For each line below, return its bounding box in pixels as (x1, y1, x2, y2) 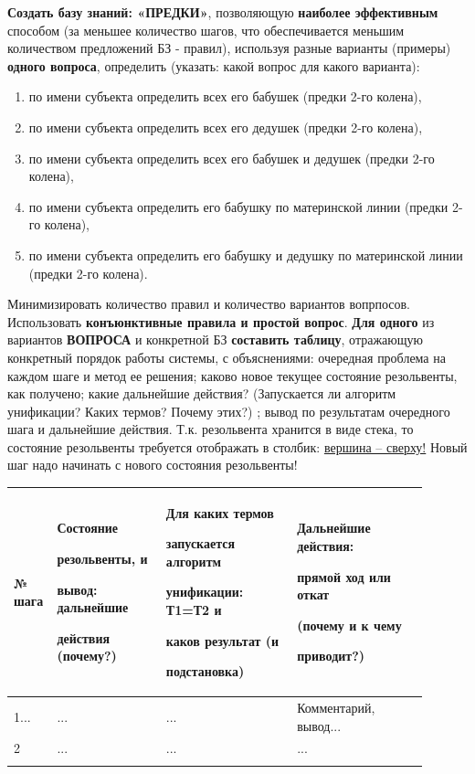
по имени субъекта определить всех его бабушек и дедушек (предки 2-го (28, 148, 435, 167)
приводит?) (297, 646, 365, 665)
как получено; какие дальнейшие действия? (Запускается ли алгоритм (7, 384, 396, 403)
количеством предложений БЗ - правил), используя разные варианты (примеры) (7, 38, 451, 58)
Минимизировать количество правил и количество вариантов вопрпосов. (7, 294, 410, 313)
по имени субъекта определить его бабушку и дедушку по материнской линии (28, 245, 463, 264)
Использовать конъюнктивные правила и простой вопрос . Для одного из (7, 312, 435, 331)
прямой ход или (297, 567, 391, 586)
